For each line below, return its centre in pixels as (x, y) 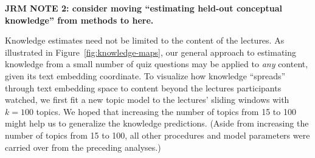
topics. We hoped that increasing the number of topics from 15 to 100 (166, 111)
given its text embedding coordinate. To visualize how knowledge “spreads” (145, 75)
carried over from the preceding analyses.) (83, 147)
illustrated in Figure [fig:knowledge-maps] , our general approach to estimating (151, 52)
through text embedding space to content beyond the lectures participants (143, 87)
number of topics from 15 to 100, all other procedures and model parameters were (157, 135)
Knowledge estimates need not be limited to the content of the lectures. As (145, 40)
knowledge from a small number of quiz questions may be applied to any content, (157, 64)
